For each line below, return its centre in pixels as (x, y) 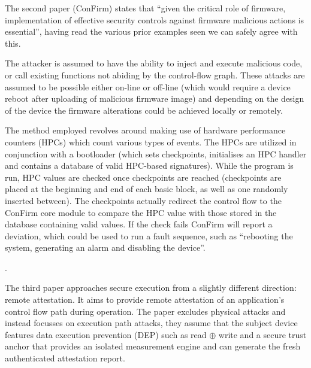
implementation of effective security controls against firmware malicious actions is (155, 19)
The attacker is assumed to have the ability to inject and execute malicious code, (154, 63)
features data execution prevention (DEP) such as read (106, 334)
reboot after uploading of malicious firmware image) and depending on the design (155, 98)
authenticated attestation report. (65, 358)
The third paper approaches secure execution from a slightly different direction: (151, 288)
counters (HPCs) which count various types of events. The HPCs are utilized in (151, 142)
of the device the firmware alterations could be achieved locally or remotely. (144, 110)
